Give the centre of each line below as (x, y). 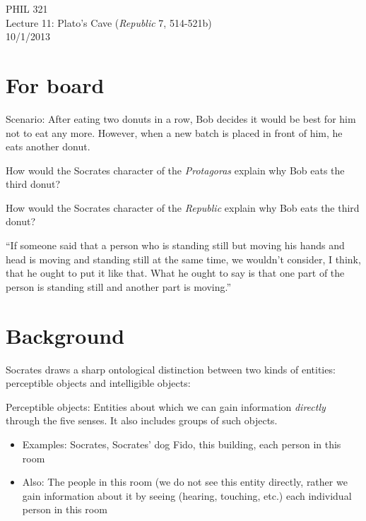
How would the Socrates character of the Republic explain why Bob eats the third (183, 207)
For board (55, 84)
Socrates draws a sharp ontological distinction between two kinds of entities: (171, 369)
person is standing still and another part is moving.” (119, 286)
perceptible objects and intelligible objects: (98, 383)
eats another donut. (48, 146)
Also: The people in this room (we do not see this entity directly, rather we (185, 482)
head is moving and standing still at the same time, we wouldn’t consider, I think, (183, 259)
